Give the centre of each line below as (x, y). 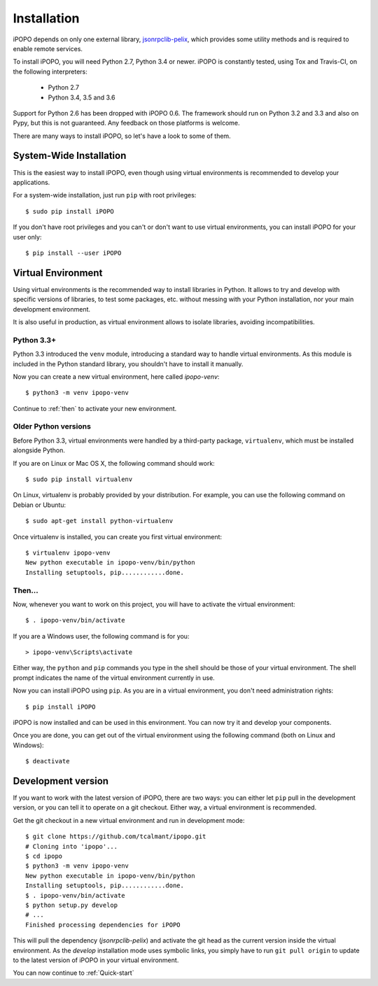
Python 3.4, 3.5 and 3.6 (82, 97)
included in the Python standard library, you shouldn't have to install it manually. (128, 363)
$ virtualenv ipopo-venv (68, 553)
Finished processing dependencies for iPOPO (103, 925)
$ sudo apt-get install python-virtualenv (99, 521)
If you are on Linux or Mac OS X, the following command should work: (114, 463)
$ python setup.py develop (72, 905)
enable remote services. (48, 48)
